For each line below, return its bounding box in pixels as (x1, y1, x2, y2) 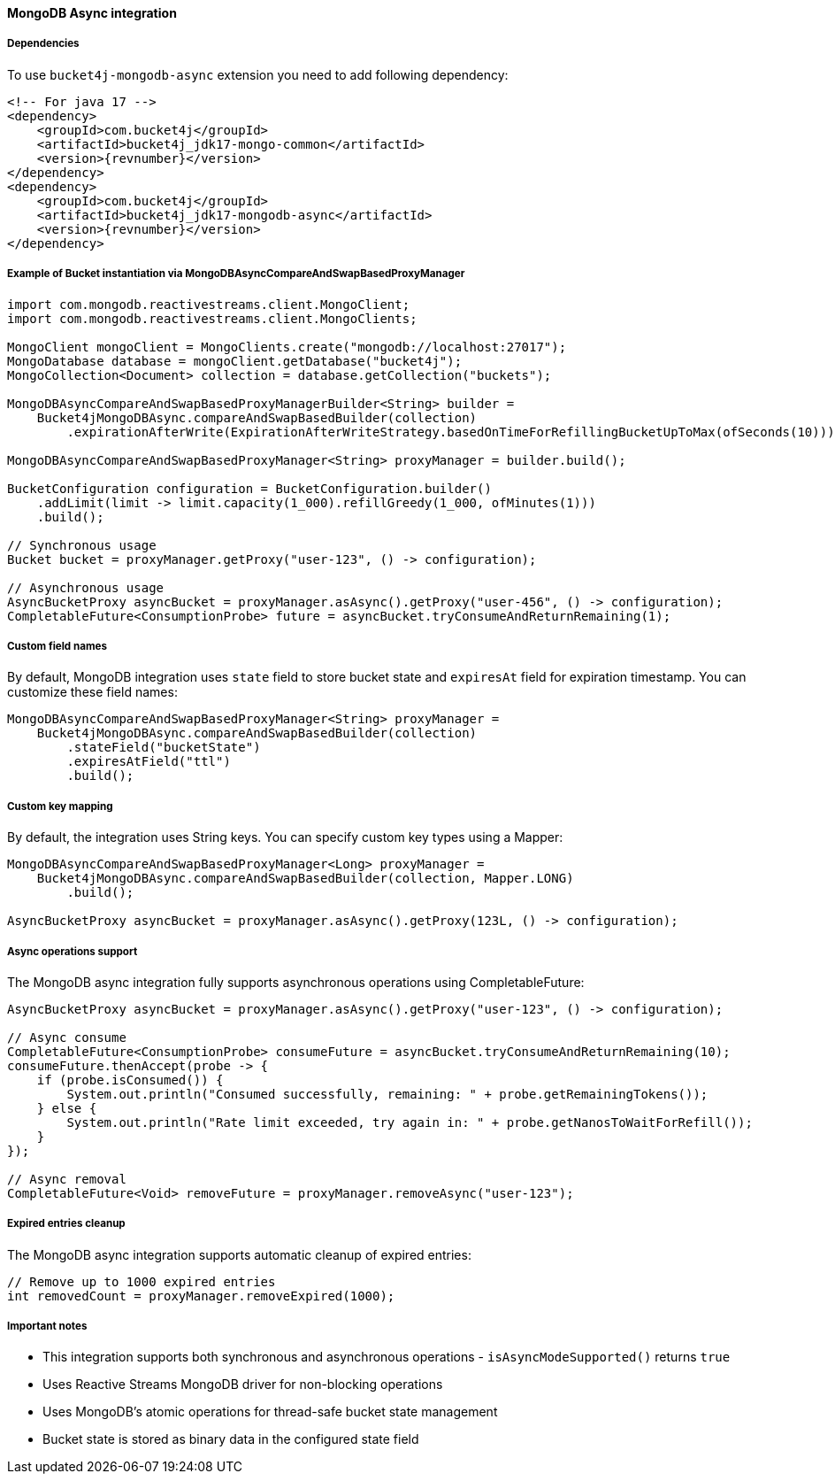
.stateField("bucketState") (66, 740, 261, 755)
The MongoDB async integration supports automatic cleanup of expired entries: (7, 1246, 471, 1262)
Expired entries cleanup (7, 1217, 126, 1230)
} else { (36, 1100, 97, 1115)
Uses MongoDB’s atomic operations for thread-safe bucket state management (42, 1404, 498, 1420)
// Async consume (7, 1030, 126, 1045)
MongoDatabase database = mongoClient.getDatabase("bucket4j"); (7, 353, 463, 368)
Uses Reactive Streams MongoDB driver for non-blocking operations (42, 1377, 443, 1392)
